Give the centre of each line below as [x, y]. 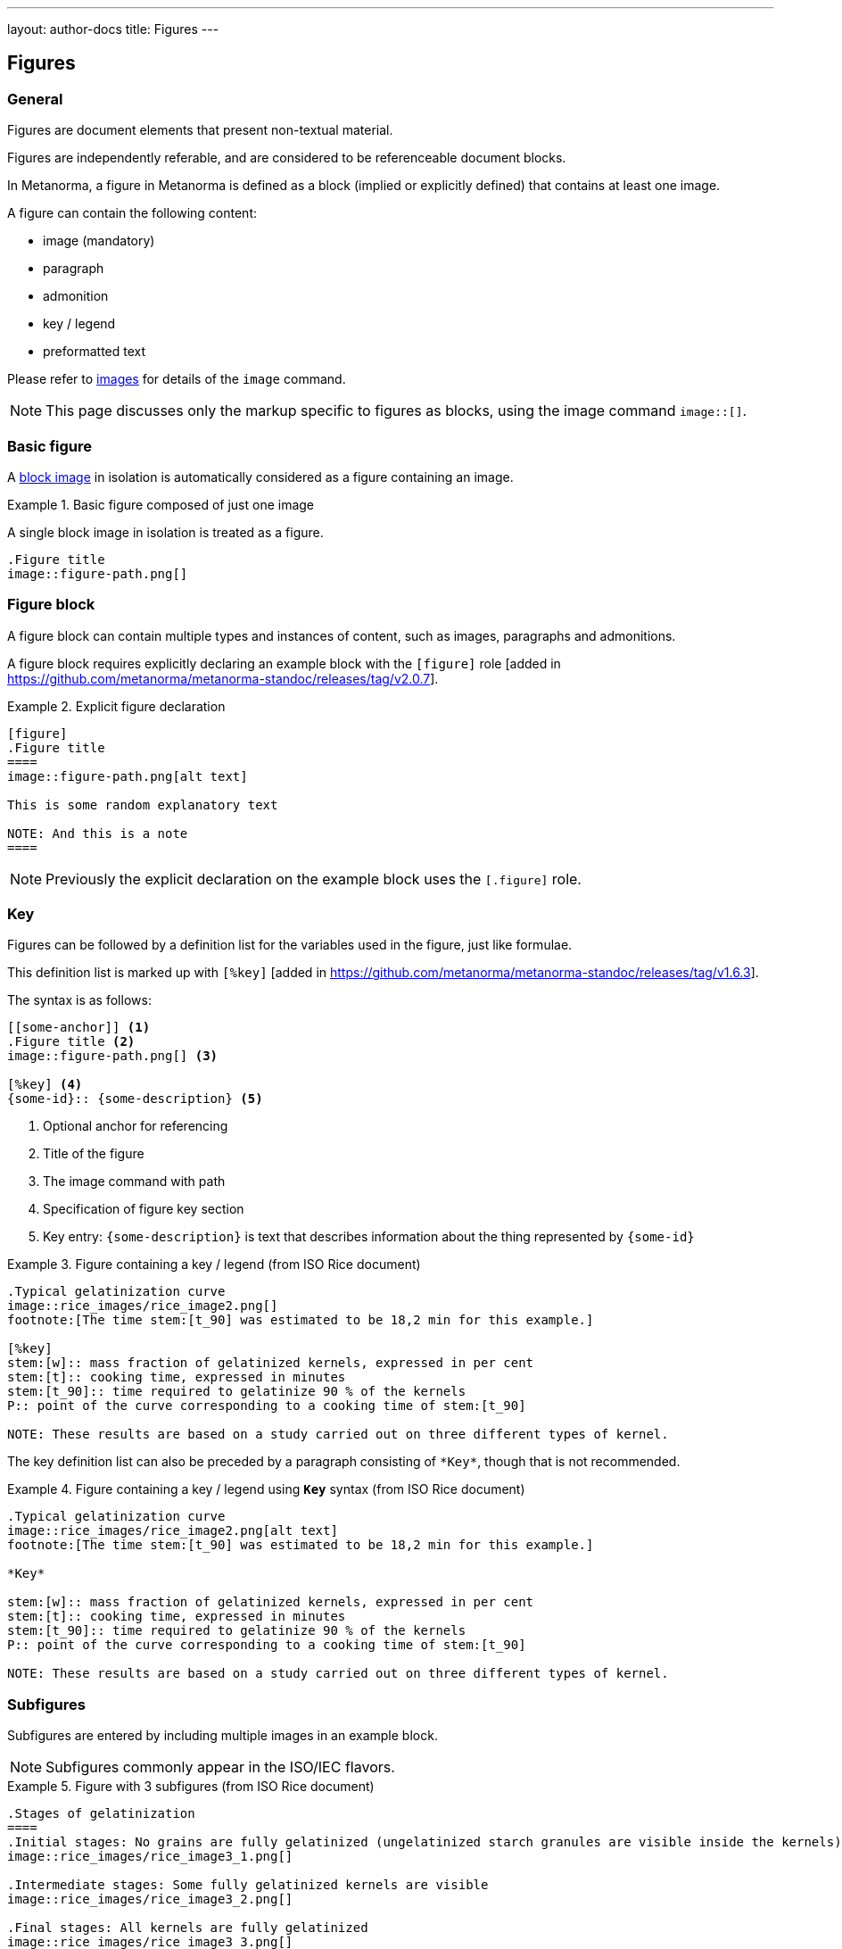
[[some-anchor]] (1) [79, 1028]
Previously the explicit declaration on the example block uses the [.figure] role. [314, 879]
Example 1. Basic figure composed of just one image [161, 504]
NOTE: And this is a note [98, 833]
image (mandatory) [99, 241]
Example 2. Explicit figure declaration [116, 706]
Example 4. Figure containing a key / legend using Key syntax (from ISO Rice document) [266, 1489]
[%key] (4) [45, 1085]
